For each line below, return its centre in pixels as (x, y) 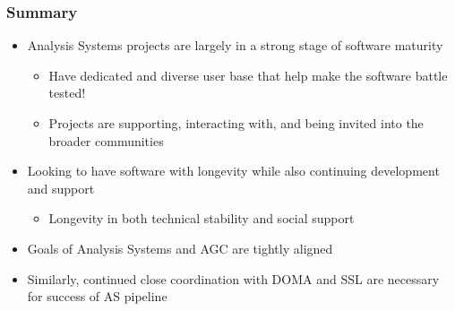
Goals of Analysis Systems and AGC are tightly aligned (180, 248)
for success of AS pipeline (97, 296)
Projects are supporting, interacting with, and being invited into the (236, 123)
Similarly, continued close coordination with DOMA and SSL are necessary (233, 278)
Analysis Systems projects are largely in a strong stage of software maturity (235, 45)
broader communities (106, 140)
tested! (67, 93)
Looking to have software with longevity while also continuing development (233, 171)
